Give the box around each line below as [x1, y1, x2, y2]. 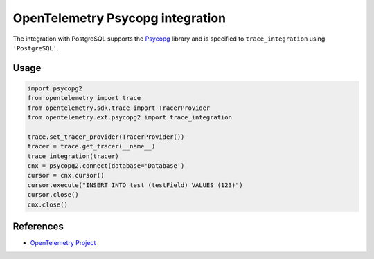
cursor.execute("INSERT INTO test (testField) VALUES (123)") [27, 181, 243, 189]
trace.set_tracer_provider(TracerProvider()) [27, 133, 185, 141]
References [12, 221, 64, 233]
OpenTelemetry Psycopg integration [12, 10, 226, 26]
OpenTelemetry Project [30, 239, 96, 247]
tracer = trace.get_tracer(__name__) [27, 142, 156, 151]
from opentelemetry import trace [27, 94, 141, 102]
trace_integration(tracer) [27, 152, 119, 160]
